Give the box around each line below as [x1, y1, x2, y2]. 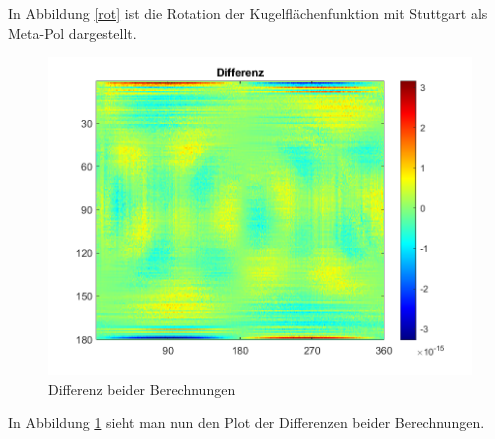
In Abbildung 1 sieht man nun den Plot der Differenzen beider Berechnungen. [8, 412, 485, 433]
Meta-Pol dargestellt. [8, 22, 137, 43]
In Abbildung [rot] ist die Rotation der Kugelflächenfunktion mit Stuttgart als [8, 3, 488, 23]
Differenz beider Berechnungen [48, 378, 236, 399]
